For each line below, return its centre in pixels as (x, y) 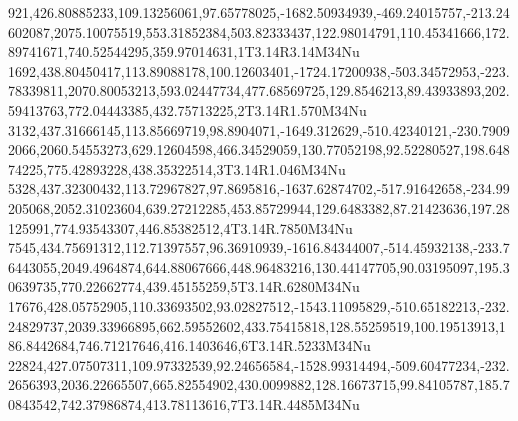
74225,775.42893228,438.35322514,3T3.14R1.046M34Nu (177, 168)
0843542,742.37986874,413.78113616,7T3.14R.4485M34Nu (184, 403)
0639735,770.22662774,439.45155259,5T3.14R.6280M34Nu (184, 286)
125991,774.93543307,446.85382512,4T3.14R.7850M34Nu (180, 227)
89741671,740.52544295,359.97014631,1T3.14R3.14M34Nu (184, 51)
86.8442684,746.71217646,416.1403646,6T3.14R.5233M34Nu (189, 345)
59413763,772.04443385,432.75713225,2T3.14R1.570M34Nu (187, 109)
